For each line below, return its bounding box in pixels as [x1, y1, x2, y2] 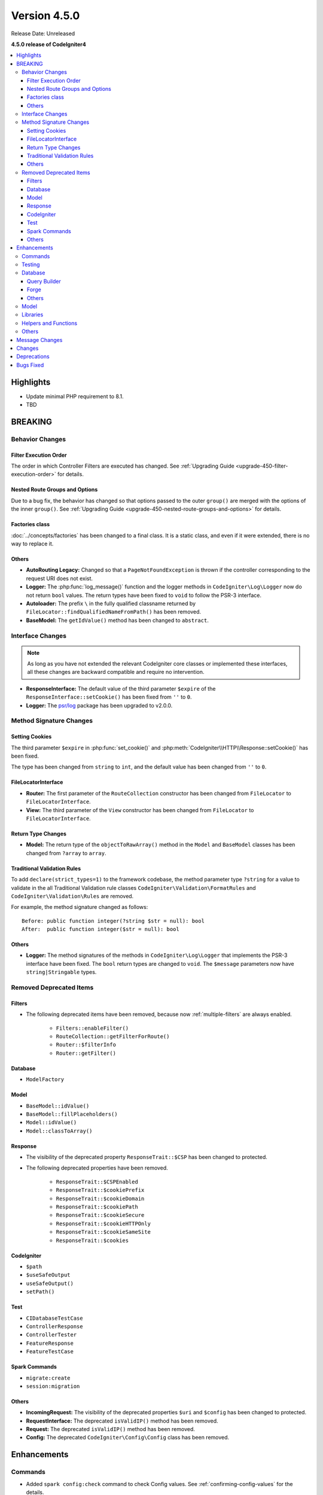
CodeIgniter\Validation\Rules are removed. [11, 892, 134, 899]
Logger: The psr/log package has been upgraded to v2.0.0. [26, 701, 173, 709]
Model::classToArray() [26, 1127, 93, 1134]
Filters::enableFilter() [56, 1024, 129, 1032]
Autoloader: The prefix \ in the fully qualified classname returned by [26, 600, 196, 607]
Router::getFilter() [56, 1049, 117, 1057]
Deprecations [16, 353, 50, 360]
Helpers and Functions [22, 319, 78, 327]
